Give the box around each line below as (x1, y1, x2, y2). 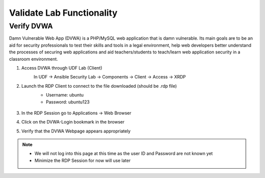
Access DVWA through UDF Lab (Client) (21, 65, 103, 71)
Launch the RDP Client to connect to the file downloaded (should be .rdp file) (21, 83, 177, 89)
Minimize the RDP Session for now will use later (34, 157, 131, 163)
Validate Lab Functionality (9, 7, 118, 18)
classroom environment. (9, 56, 58, 62)
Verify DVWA (9, 22, 53, 30)
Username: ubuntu (46, 92, 84, 98)
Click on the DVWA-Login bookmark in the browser (21, 119, 125, 125)
